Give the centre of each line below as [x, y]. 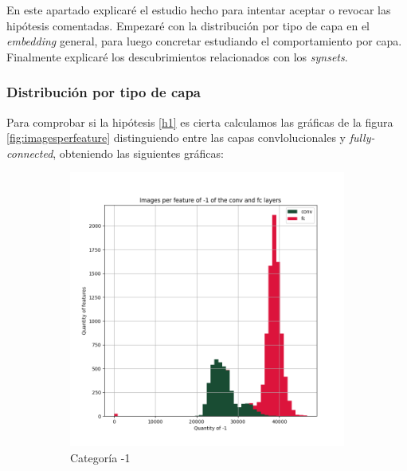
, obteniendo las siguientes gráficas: [138, 153]
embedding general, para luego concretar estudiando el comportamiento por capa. [204, 41]
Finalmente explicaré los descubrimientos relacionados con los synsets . [177, 56]
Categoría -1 [100, 457]
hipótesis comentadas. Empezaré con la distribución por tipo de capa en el [188, 25]
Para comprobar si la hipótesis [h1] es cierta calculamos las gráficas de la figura [200, 122]
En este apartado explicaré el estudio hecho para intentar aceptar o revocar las [199, 10]
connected [30, 153]
